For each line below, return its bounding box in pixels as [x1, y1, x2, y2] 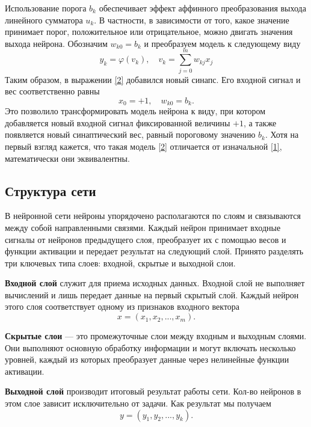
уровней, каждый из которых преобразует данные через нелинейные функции [5, 353, 289, 366]
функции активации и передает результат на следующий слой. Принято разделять [5, 245, 304, 257]
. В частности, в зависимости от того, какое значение [94, 13, 289, 26]
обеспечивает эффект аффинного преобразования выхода [99, 2, 306, 14]
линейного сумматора [5, 13, 83, 26]
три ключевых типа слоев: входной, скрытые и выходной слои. [5, 256, 236, 269]
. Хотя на [265, 128, 299, 141]
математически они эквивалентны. [5, 152, 130, 164]
